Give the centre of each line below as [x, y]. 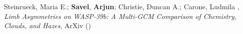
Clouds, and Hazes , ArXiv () [47, 25]
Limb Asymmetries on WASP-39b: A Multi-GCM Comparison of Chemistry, [120, 16]
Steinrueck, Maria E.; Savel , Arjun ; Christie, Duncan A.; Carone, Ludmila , [122, 6]
